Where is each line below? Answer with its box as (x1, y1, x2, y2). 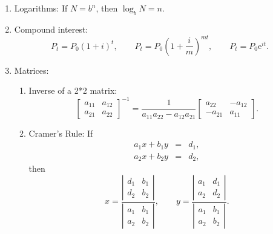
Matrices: (14, 63, 49, 76)
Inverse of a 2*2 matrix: (28, 84, 117, 97)
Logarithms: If (14, 2, 68, 14)
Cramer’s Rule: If (28, 126, 93, 139)
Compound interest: (14, 22, 88, 35)
